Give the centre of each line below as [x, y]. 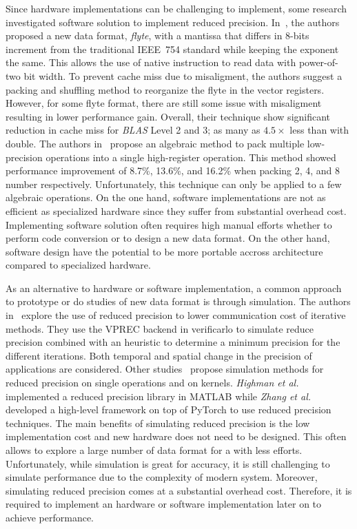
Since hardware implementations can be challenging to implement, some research [176, 8]
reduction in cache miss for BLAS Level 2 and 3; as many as [133, 130]
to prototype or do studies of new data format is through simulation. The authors [178, 301]
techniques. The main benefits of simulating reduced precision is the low [158, 423]
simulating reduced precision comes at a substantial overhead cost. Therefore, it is [179, 490]
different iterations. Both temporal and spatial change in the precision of [159, 355]
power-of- [318, 62]
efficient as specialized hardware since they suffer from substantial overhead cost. [176, 210]
